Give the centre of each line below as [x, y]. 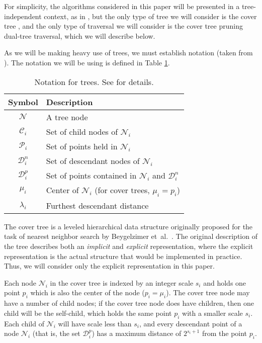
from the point [225, 333]
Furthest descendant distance [97, 205]
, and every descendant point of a [191, 323]
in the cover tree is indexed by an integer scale [122, 282]
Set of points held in [82, 146]
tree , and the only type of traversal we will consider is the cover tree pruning [123, 26]
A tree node [67, 117]
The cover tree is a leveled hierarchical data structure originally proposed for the [128, 226]
